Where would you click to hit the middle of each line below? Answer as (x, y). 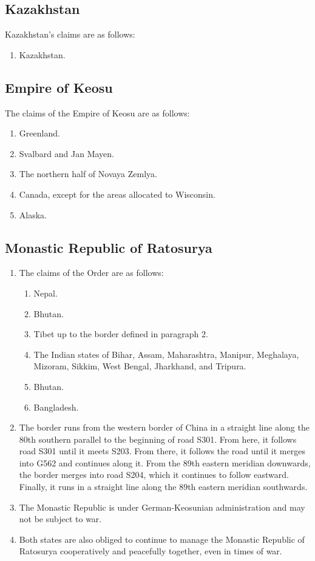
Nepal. (46, 293)
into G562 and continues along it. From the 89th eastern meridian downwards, (165, 462)
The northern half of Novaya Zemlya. (88, 174)
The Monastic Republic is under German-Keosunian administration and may (162, 507)
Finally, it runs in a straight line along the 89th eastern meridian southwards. (163, 487)
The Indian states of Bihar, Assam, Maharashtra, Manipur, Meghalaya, (166, 354)
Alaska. (33, 214)
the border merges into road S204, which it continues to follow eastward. (154, 475)
